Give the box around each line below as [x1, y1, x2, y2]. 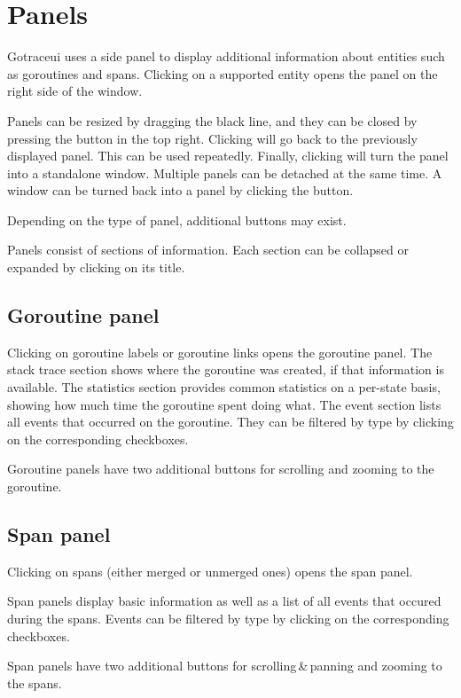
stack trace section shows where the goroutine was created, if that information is [7, 360, 444, 379]
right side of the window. [7, 82, 143, 100]
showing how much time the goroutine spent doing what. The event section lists [7, 395, 441, 413]
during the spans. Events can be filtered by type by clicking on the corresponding [7, 609, 449, 627]
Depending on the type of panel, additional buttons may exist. [7, 210, 347, 229]
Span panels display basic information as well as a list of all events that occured [7, 592, 441, 610]
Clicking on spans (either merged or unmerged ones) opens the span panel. [7, 561, 413, 580]
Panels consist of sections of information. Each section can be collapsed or [7, 240, 409, 259]
